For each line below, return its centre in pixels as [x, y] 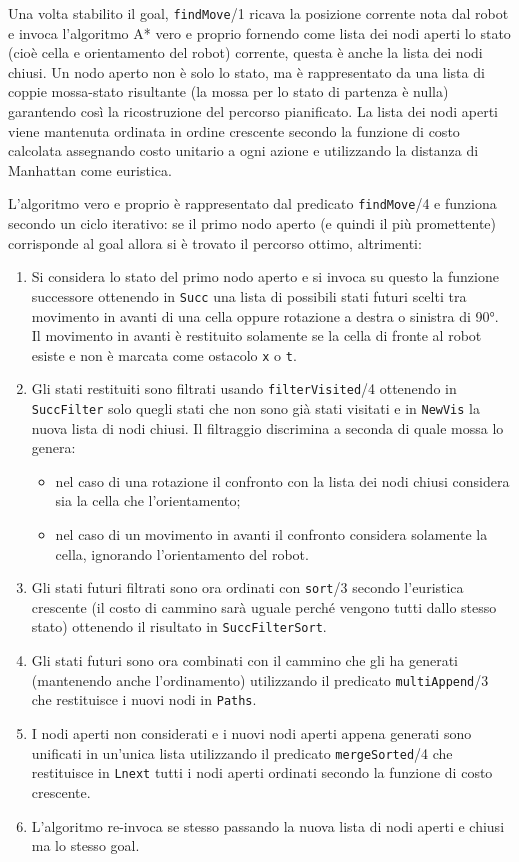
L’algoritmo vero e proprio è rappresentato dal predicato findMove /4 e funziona [252, 203]
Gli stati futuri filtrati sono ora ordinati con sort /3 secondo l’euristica [247, 587]
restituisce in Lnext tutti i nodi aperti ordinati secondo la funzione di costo [262, 772]
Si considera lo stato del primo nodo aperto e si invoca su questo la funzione [265, 276]
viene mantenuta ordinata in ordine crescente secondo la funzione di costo [234, 130]
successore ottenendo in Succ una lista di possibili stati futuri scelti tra [249, 295]
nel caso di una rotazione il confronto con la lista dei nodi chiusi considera [282, 480]
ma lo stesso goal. [85, 845]
